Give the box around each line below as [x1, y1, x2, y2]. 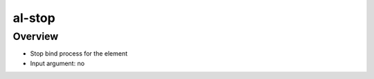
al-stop [12, 10, 55, 25]
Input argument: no [30, 59, 85, 67]
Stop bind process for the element [30, 49, 128, 58]
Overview [12, 30, 59, 43]
